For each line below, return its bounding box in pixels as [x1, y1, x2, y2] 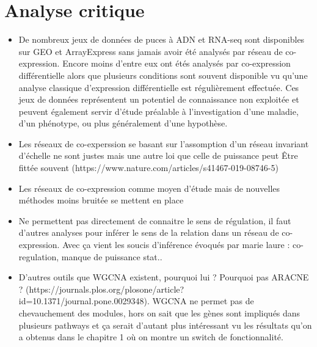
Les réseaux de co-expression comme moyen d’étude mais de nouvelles [18, 181, 280, 194]
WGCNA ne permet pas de [152, 294, 254, 307]
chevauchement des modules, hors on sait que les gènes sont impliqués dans [18, 307, 301, 319]
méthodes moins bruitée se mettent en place [18, 194, 184, 206]
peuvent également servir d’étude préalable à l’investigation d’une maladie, [18, 104, 299, 117]
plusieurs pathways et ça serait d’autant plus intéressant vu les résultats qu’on [18, 318, 312, 331]
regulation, [18, 250, 59, 263]
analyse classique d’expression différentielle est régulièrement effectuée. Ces [18, 81, 299, 93]
